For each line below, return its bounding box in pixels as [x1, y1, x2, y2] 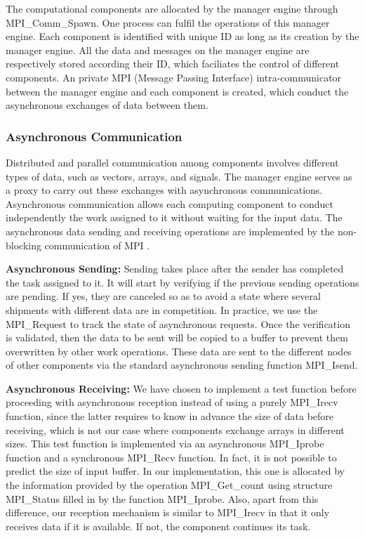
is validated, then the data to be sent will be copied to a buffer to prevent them [6, 330, 348, 345]
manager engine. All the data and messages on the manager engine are [6, 42, 310, 57]
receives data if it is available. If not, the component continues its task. [6, 518, 311, 533]
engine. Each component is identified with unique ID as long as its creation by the [6, 29, 359, 44]
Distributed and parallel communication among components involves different [6, 155, 339, 169]
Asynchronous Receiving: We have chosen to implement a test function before [6, 381, 357, 395]
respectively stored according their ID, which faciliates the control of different [6, 56, 340, 71]
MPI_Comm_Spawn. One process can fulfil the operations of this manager [6, 15, 330, 29]
